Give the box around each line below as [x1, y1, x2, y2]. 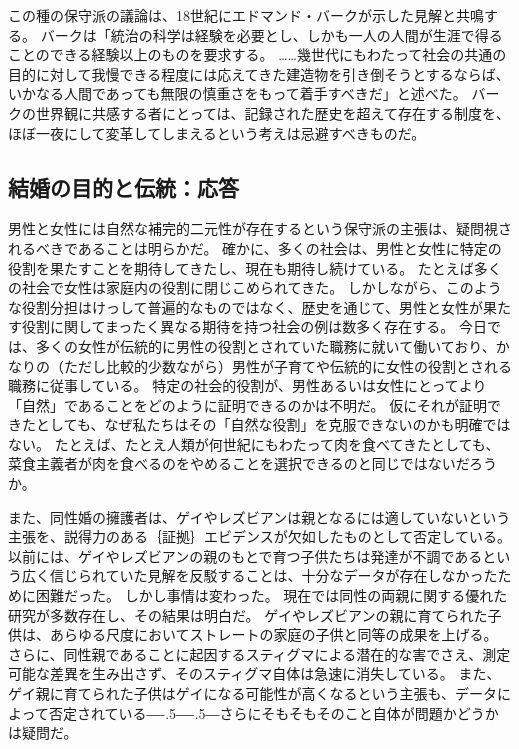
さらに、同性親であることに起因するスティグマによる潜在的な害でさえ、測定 [8, 643, 511, 664]
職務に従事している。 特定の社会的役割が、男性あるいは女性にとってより [8, 375, 487, 396]
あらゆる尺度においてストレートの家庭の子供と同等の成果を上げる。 [49, 624, 498, 645]
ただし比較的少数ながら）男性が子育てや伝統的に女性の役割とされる [63, 355, 512, 376]
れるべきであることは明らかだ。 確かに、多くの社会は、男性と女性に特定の [8, 237, 502, 258]
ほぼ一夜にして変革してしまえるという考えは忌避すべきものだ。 [8, 122, 426, 143]
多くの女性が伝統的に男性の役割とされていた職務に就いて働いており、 [35, 335, 496, 356]
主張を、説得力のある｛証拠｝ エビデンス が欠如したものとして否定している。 [8, 526, 511, 547]
